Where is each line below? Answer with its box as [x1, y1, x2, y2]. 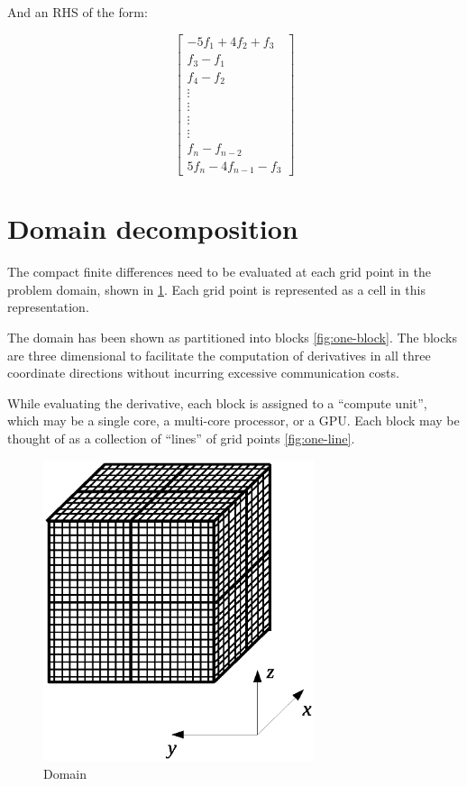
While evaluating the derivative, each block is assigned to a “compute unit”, [7, 393, 427, 412]
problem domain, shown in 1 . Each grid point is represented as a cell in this [7, 279, 426, 298]
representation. [7, 297, 89, 316]
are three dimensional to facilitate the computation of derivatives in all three [7, 345, 431, 364]
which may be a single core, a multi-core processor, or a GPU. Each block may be [7, 411, 460, 430]
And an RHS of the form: [7, 3, 148, 21]
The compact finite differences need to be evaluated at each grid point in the [7, 262, 431, 281]
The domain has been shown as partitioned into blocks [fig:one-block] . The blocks [7, 328, 457, 347]
